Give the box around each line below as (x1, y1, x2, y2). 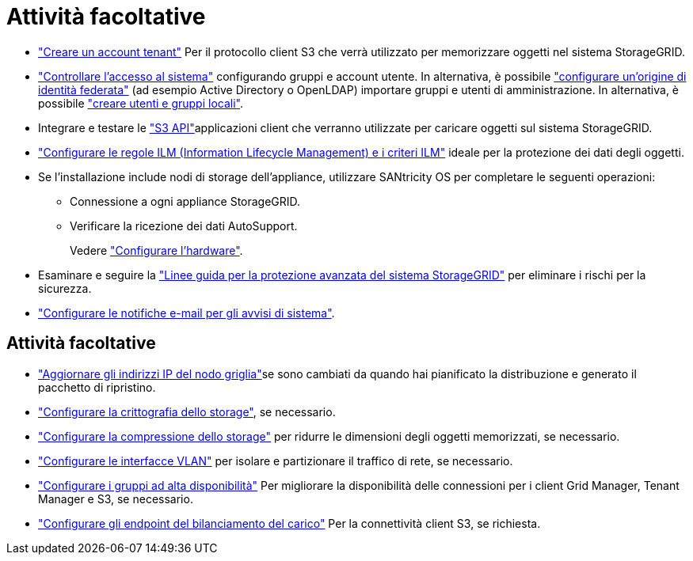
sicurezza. (38, 281, 92, 295)
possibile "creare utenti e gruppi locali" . (38, 96, 243, 110)
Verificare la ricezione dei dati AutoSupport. (70, 218, 298, 233)
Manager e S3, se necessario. (38, 491, 193, 506)
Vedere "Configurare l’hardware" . (70, 243, 243, 257)
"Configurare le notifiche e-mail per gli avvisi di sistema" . (38, 305, 335, 320)
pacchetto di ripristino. (38, 380, 156, 394)
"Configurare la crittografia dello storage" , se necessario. (38, 404, 336, 419)
